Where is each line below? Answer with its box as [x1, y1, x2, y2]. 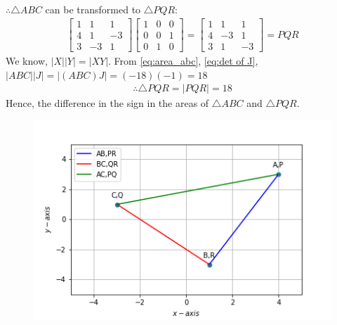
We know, [6, 53, 48, 68]
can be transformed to [45, 1, 141, 16]
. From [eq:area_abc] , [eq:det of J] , [108, 53, 258, 68]
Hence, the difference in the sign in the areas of [6, 96, 209, 110]
